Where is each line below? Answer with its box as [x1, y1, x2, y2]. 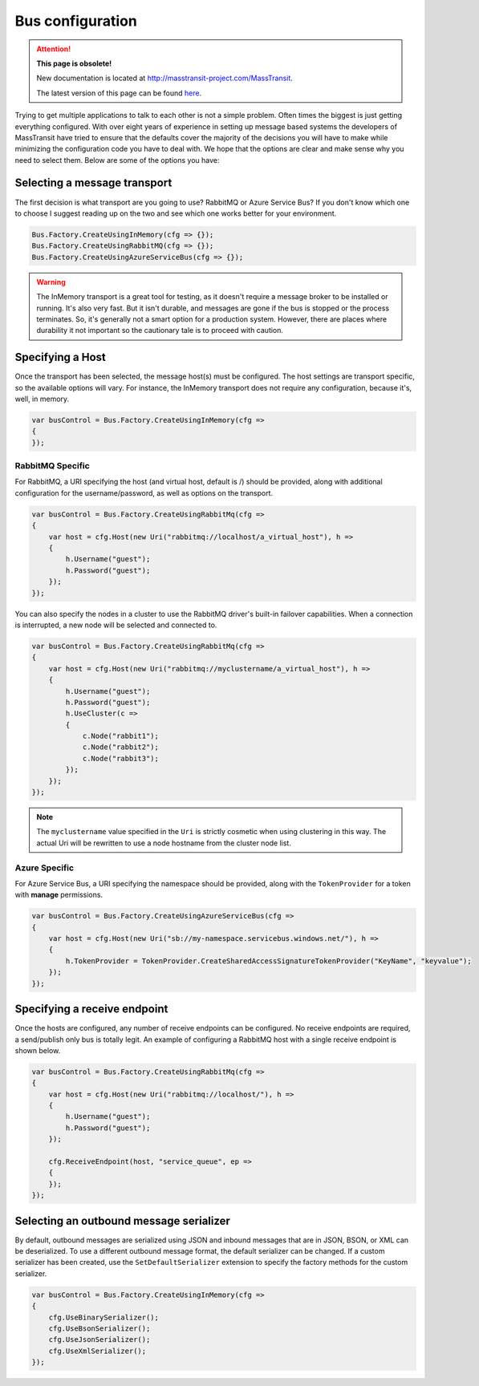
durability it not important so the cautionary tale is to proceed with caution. [36, 326, 284, 335]
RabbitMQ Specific [14, 460, 90, 472]
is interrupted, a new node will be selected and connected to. [14, 620, 217, 630]
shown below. [14, 1045, 61, 1055]
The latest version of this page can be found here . [36, 88, 202, 98]
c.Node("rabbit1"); [82, 731, 160, 741]
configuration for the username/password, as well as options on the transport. [14, 488, 273, 497]
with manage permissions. [14, 890, 104, 900]
